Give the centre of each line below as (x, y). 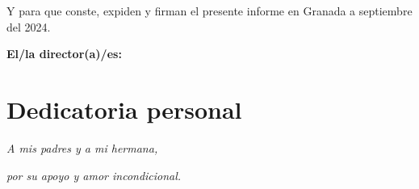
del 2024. (29, 26)
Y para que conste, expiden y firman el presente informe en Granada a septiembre (209, 10)
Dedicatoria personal (124, 109)
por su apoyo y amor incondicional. (94, 175)
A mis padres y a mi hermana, (82, 147)
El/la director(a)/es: (64, 54)
